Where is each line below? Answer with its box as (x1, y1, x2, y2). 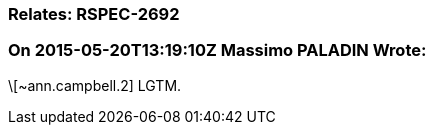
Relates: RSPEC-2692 (8, 4, 180, 24)
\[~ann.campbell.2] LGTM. (8, 76, 182, 94)
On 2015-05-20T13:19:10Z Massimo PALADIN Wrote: (8, 40, 427, 61)
